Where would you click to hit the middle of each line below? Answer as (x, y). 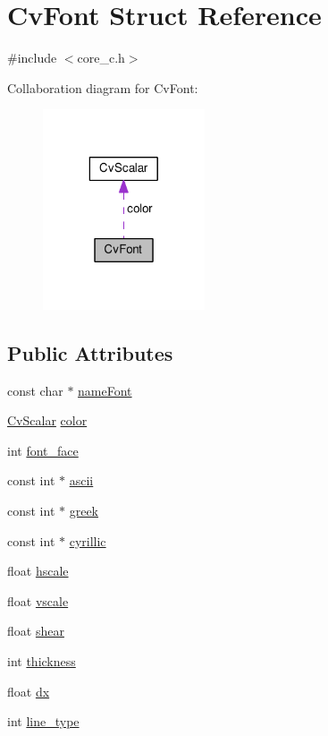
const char (35, 390)
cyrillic (88, 540)
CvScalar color (47, 420)
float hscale (38, 571)
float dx (29, 691)
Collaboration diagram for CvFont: (103, 87)
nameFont (105, 390)
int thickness (42, 660)
